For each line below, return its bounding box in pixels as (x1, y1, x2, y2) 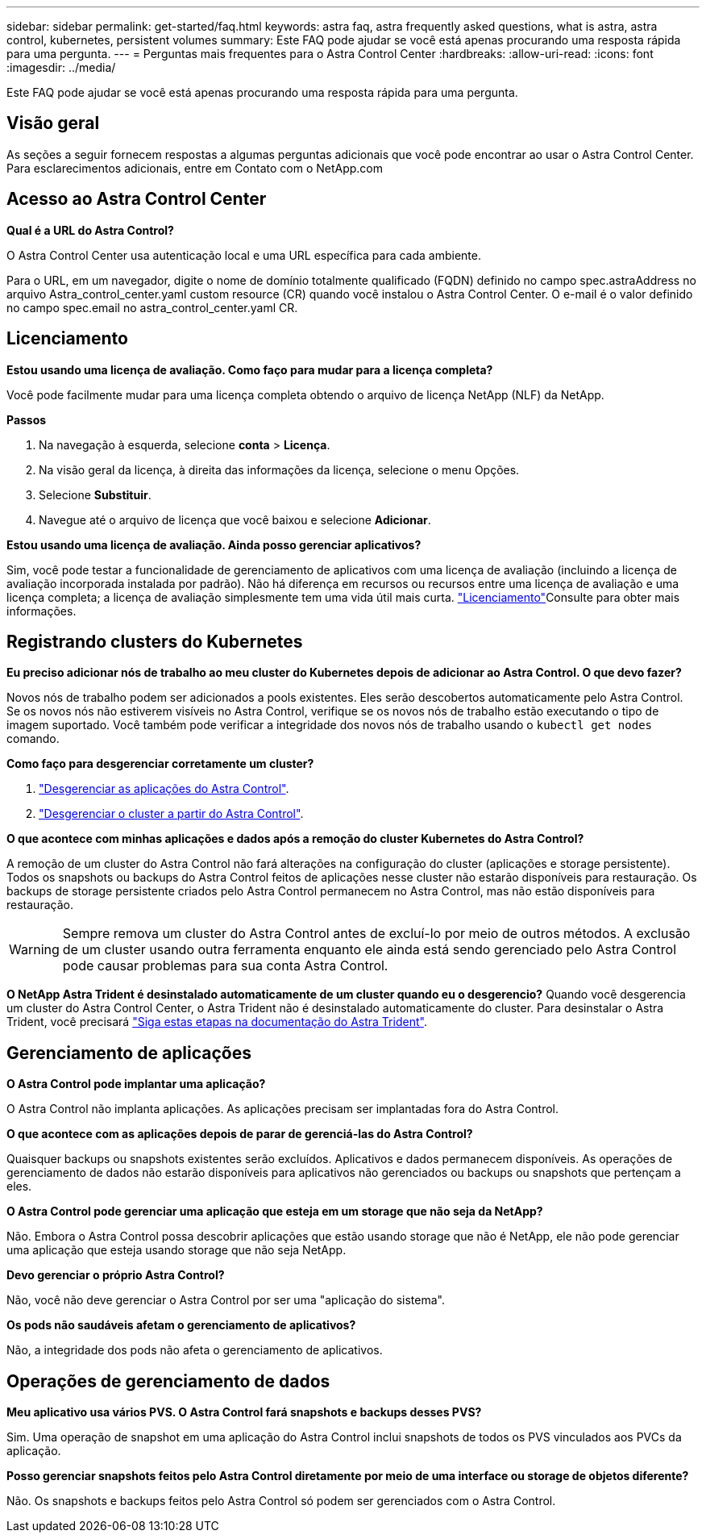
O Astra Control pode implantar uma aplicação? (6, 1077, 266, 1091)
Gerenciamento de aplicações (6, 1042, 252, 1063)
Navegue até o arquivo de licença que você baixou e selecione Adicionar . (39, 512, 431, 527)
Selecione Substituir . (39, 487, 152, 502)
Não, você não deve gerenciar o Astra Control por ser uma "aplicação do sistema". (6, 1293, 445, 1308)
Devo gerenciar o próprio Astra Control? (6, 1268, 225, 1282)
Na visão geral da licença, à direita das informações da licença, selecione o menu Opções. (39, 462, 520, 477)
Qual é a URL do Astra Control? (6, 223, 174, 237)
